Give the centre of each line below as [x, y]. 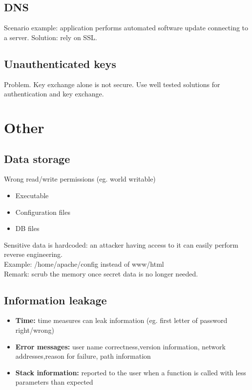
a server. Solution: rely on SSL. [51, 37]
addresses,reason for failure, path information [83, 356]
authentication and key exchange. [54, 94]
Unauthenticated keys [60, 63]
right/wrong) [35, 330]
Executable [32, 195]
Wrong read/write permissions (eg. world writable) [80, 179]
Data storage [37, 158]
